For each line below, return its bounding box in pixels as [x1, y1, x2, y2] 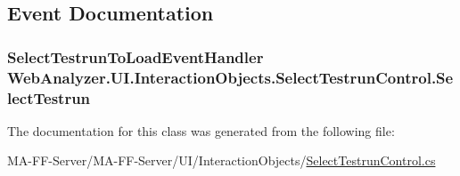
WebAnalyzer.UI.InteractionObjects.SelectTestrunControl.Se [7, 66, 454, 88]
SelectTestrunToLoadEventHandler [7, 45, 264, 68]
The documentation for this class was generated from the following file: [7, 121, 395, 140]
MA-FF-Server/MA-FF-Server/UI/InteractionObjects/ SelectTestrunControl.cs [7, 151, 436, 170]
